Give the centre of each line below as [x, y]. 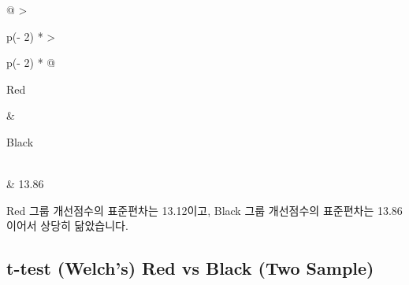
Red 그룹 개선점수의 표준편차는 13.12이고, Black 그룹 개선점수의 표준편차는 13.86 [204, 210]
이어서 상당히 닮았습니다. [67, 226]
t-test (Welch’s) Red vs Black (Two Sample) [190, 268]
